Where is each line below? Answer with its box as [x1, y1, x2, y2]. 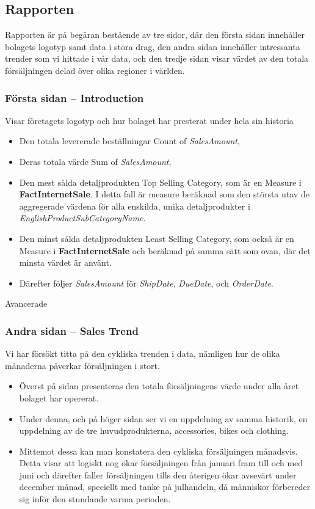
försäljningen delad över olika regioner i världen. [5, 64, 185, 76]
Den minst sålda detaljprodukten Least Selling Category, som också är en [19, 232, 294, 244]
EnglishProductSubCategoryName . [19, 211, 146, 224]
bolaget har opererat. [19, 391, 99, 404]
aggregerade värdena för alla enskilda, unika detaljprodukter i [19, 199, 250, 212]
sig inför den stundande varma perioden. [19, 493, 171, 505]
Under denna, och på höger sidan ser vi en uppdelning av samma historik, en [19, 412, 308, 425]
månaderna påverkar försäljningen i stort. [5, 359, 160, 372]
